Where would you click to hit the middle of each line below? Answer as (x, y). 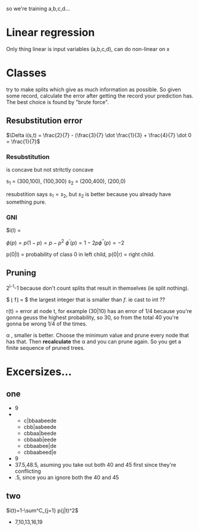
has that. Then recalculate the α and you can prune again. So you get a (94, 342)
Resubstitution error (45, 121)
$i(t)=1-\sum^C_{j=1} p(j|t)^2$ (42, 510)
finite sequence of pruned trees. (45, 348)
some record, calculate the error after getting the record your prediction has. (100, 96)
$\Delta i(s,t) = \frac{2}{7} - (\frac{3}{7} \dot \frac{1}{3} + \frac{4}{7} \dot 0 (99, 135)
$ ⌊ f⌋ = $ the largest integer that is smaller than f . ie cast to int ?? (86, 300)
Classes (26, 73)
